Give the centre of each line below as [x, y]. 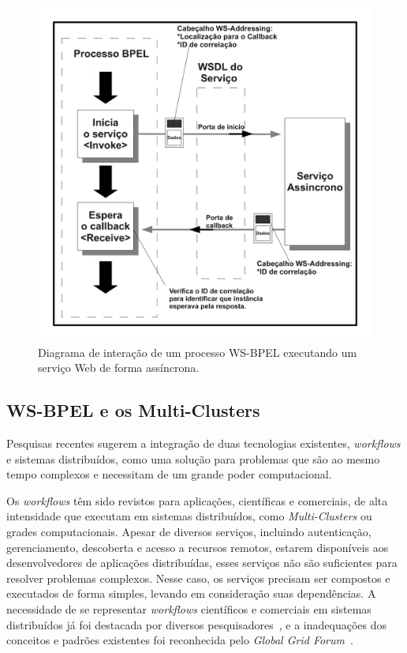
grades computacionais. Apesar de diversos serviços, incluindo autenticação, [189, 531]
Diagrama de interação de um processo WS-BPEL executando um [198, 352]
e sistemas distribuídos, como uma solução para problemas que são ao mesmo [193, 458]
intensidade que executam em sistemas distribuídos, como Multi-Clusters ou [189, 516]
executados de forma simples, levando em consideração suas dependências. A [191, 593]
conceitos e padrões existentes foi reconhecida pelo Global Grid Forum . [180, 640]
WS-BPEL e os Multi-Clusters [133, 410]
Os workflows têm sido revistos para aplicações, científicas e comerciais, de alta [197, 500]
